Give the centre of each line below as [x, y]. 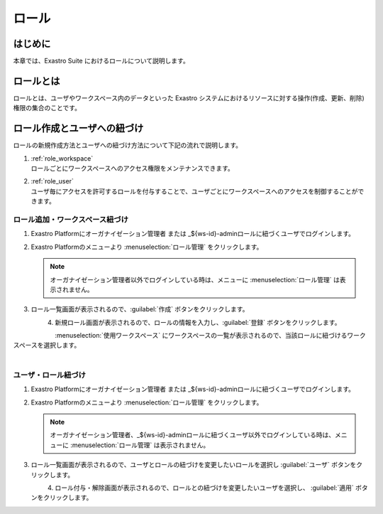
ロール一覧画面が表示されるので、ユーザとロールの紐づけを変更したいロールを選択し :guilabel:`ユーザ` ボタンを [194, 465]
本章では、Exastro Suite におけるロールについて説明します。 [101, 61]
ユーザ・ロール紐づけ [50, 375]
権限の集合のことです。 [47, 108]
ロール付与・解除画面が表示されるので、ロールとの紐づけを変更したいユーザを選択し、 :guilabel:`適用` [204, 488]
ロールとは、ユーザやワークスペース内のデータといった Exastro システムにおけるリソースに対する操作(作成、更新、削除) [189, 98]
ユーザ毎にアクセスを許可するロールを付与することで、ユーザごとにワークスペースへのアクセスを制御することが [194, 191]
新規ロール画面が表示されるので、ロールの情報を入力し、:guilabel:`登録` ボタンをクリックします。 [198, 322]
